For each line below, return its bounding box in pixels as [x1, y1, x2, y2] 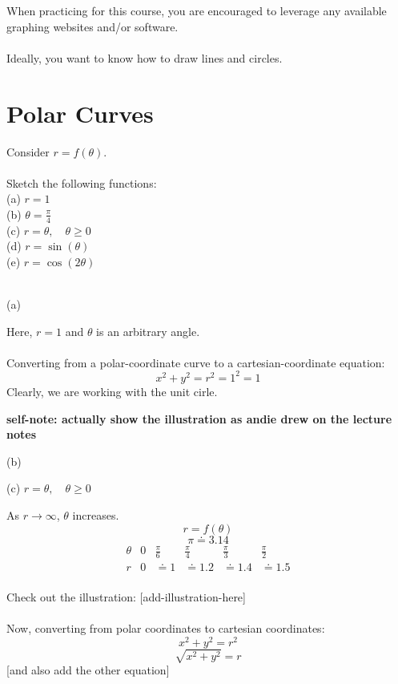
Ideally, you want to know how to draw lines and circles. [6, 49, 283, 66]
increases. [72, 506, 119, 523]
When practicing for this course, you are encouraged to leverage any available [6, 2, 387, 18]
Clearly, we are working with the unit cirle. [6, 382, 218, 399]
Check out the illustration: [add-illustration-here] [6, 588, 246, 605]
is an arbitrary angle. [96, 322, 200, 339]
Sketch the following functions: [6, 174, 157, 191]
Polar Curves [6, 96, 154, 129]
